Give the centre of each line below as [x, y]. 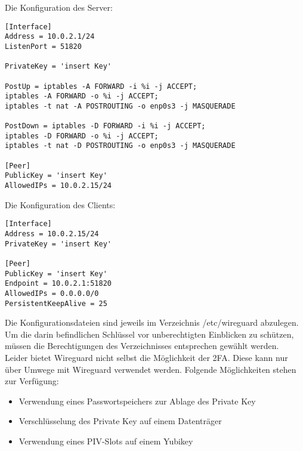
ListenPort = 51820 [43, 46]
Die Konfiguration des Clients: [60, 204]
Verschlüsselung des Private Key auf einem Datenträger [120, 421]
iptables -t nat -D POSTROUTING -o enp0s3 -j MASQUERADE [120, 146]
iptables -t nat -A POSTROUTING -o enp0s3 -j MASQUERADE [120, 106]
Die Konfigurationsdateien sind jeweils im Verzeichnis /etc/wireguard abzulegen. [152, 322]
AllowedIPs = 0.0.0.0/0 [52, 293]
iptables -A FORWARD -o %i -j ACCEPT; [82, 96]
